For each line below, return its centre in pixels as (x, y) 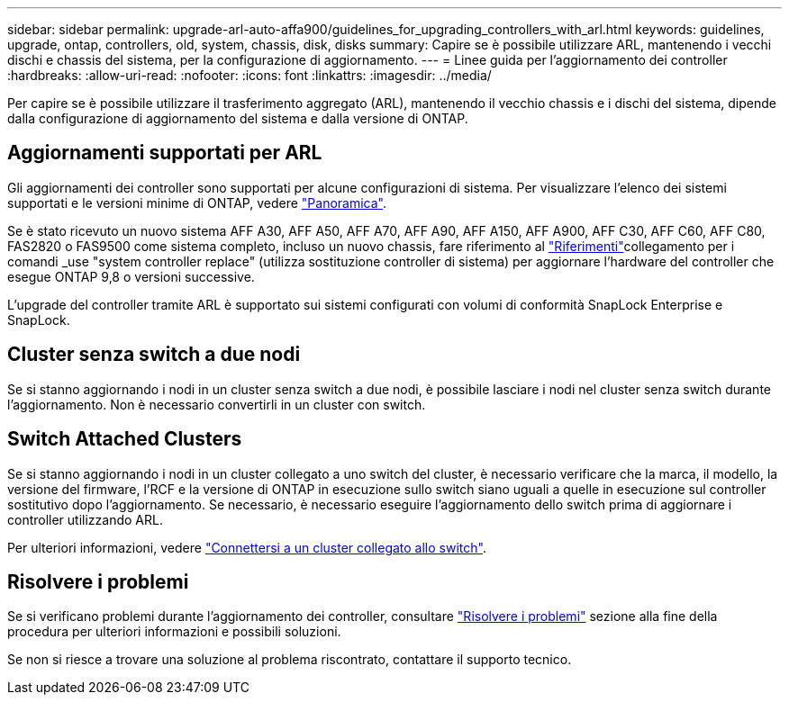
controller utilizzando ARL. (85, 519)
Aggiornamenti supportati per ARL (165, 153)
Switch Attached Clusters (125, 439)
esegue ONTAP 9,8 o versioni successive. (131, 276)
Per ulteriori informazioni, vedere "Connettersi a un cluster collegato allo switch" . (247, 547)
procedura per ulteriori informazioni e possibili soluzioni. (174, 632)
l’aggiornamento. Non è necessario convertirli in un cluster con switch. (217, 404)
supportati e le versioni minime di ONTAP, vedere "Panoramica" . (197, 202)
